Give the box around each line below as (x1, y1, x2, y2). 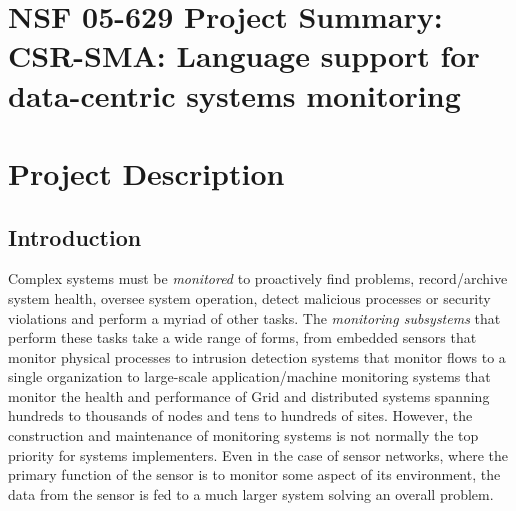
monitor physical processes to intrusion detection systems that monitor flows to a (8, 346, 506, 367)
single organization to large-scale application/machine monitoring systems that (8, 366, 491, 387)
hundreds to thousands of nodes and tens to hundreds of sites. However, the (8, 405, 473, 426)
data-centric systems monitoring (8, 74, 461, 115)
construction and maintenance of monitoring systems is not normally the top (8, 425, 479, 446)
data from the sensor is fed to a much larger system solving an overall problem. (8, 483, 494, 504)
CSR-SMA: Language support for (8, 35, 480, 76)
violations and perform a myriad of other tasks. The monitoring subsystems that (8, 307, 501, 328)
